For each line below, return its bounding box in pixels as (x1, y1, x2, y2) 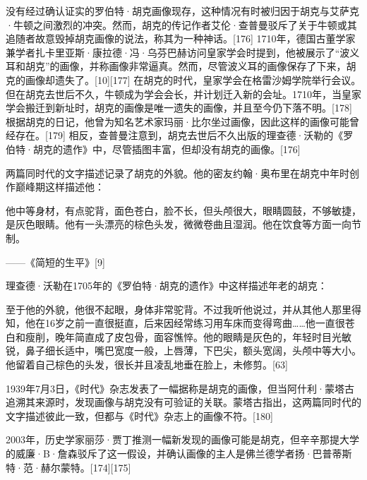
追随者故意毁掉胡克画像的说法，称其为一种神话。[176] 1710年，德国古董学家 (6, 31, 356, 46)
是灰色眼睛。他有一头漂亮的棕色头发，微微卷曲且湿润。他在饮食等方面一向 (6, 217, 351, 232)
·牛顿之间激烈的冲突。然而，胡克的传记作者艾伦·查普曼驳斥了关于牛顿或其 (6, 17, 357, 32)
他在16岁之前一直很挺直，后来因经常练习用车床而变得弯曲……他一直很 (25, 316, 345, 330)
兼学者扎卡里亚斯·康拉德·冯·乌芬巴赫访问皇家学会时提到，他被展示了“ (6, 44, 340, 59)
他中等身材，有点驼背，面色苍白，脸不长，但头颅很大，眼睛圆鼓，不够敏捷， (6, 203, 361, 217)
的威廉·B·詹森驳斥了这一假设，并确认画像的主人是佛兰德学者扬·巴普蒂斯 (6, 446, 352, 461)
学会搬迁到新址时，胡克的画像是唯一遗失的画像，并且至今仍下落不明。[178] (6, 100, 352, 115)
